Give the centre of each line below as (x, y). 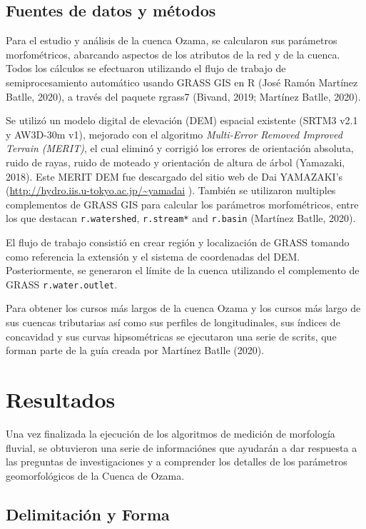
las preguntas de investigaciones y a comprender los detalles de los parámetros (177, 462)
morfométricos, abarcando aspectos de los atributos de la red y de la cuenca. (173, 54)
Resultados (61, 399)
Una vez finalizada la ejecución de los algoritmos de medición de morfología (171, 433)
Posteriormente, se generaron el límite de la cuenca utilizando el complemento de (183, 270)
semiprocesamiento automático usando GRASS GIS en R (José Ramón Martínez (182, 82)
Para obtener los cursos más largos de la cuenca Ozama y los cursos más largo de (183, 308)
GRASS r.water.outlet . (62, 284)
